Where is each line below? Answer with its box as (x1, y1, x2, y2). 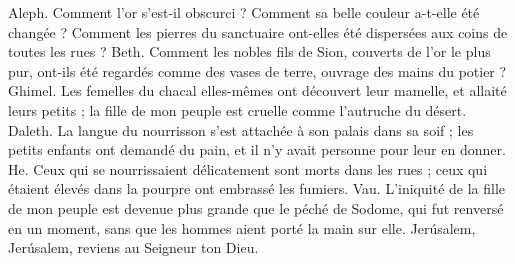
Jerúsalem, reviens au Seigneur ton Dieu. (8, 237, 259, 258)
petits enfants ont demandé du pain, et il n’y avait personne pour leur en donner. (8, 139, 506, 160)
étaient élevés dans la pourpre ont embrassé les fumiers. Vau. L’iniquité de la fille (8, 178, 506, 199)
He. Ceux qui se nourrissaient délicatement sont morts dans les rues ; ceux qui (8, 158, 488, 179)
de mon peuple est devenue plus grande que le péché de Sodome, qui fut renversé (8, 197, 504, 218)
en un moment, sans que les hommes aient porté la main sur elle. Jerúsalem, (8, 217, 476, 238)
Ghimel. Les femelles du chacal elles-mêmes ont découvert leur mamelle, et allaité (8, 80, 507, 101)
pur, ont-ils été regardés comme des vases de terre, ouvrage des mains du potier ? (8, 60, 507, 81)
